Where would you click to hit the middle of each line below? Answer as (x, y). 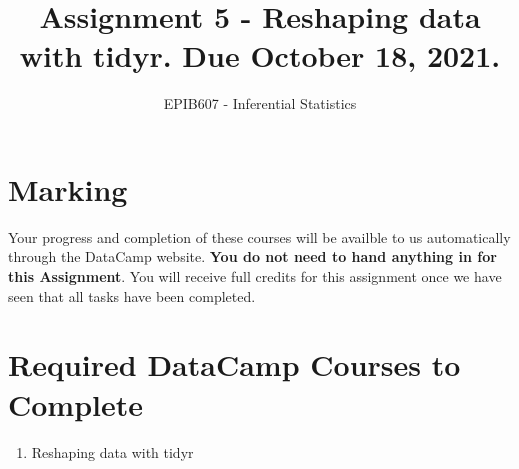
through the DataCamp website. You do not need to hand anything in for (252, 256)
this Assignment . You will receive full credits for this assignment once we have (255, 276)
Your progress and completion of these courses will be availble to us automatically (259, 236)
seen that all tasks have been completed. (132, 295)
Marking (68, 188)
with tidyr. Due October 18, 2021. (260, 55)
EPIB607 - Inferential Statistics (260, 103)
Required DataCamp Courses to (234, 364)
